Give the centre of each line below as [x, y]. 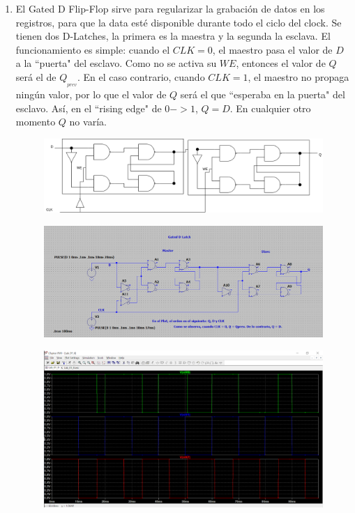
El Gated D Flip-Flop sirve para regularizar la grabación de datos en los [170, 8]
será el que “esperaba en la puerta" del [263, 94]
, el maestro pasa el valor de [272, 49]
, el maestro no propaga [299, 76]
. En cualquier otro [270, 108]
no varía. [88, 122]
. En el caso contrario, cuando [141, 76]
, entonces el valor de [281, 63]
